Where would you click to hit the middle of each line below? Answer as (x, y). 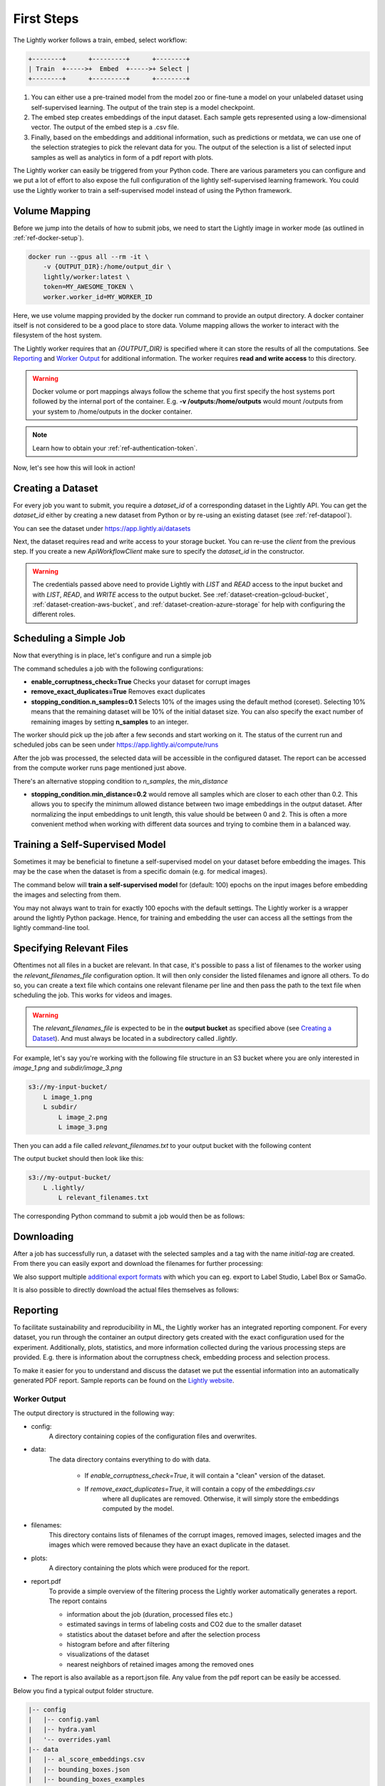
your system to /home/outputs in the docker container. (112, 411)
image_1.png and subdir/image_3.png (68, 1068)
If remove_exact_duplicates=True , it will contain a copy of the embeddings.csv (200, 1489)
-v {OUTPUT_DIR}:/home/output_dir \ (107, 267)
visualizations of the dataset (108, 1655)
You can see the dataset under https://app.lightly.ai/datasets (102, 528)
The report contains (78, 1601)
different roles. (54, 614)
